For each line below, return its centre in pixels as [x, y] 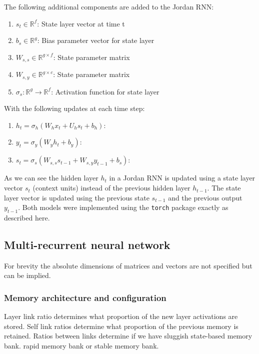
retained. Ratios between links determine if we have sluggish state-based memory [128, 336]
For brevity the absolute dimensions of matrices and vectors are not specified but [128, 265]
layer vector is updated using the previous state [77, 197]
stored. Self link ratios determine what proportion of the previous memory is [121, 326]
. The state [224, 188]
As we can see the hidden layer [51, 178]
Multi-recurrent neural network [87, 245]
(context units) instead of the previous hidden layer [111, 188]
